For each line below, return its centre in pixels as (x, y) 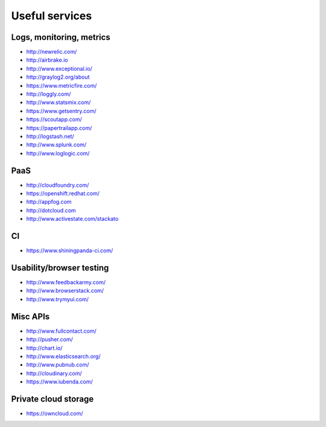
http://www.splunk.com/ (56, 145)
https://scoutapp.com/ (54, 119)
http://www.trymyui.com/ (57, 299)
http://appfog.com (49, 202)
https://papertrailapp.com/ (59, 128)
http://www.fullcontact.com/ (61, 331)
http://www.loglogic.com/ (58, 153)
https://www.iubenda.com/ (59, 382)
